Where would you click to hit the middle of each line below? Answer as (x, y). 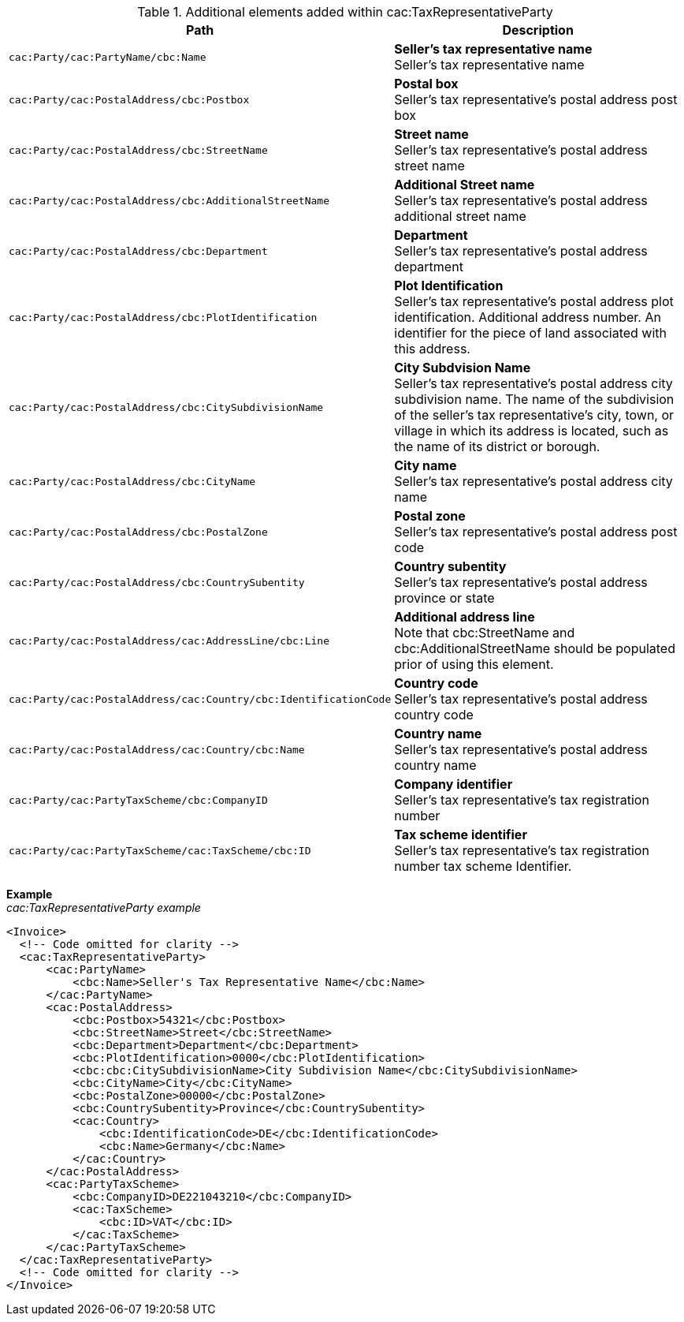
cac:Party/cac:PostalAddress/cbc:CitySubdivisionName (166, 407)
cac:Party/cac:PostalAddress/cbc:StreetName (138, 150)
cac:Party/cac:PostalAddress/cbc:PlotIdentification (163, 317)
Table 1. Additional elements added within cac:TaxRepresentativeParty (345, 12)
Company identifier (454, 784)
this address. (432, 349)
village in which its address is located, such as (532, 431)
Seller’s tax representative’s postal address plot (534, 301)
